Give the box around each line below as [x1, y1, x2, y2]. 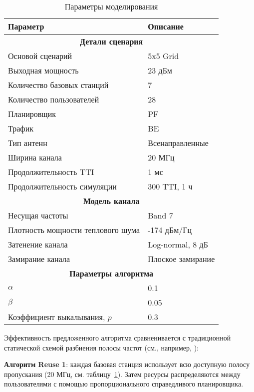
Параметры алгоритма [69, 267, 153, 279]
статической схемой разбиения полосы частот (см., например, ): [4, 342, 199, 352]
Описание [148, 20, 184, 32]
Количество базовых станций [8, 79, 109, 90]
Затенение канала [8, 238, 68, 250]
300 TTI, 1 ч [148, 180, 193, 192]
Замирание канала [8, 253, 70, 264]
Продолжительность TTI [8, 166, 94, 177]
